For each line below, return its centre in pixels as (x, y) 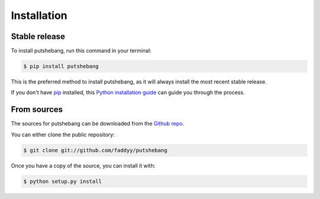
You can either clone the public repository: (63, 134)
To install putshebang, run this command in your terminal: (81, 51)
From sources (37, 110)
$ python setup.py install (63, 181)
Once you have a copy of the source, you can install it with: (83, 165)
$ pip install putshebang (61, 66)
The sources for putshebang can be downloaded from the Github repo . (97, 124)
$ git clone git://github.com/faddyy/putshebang (95, 150)
